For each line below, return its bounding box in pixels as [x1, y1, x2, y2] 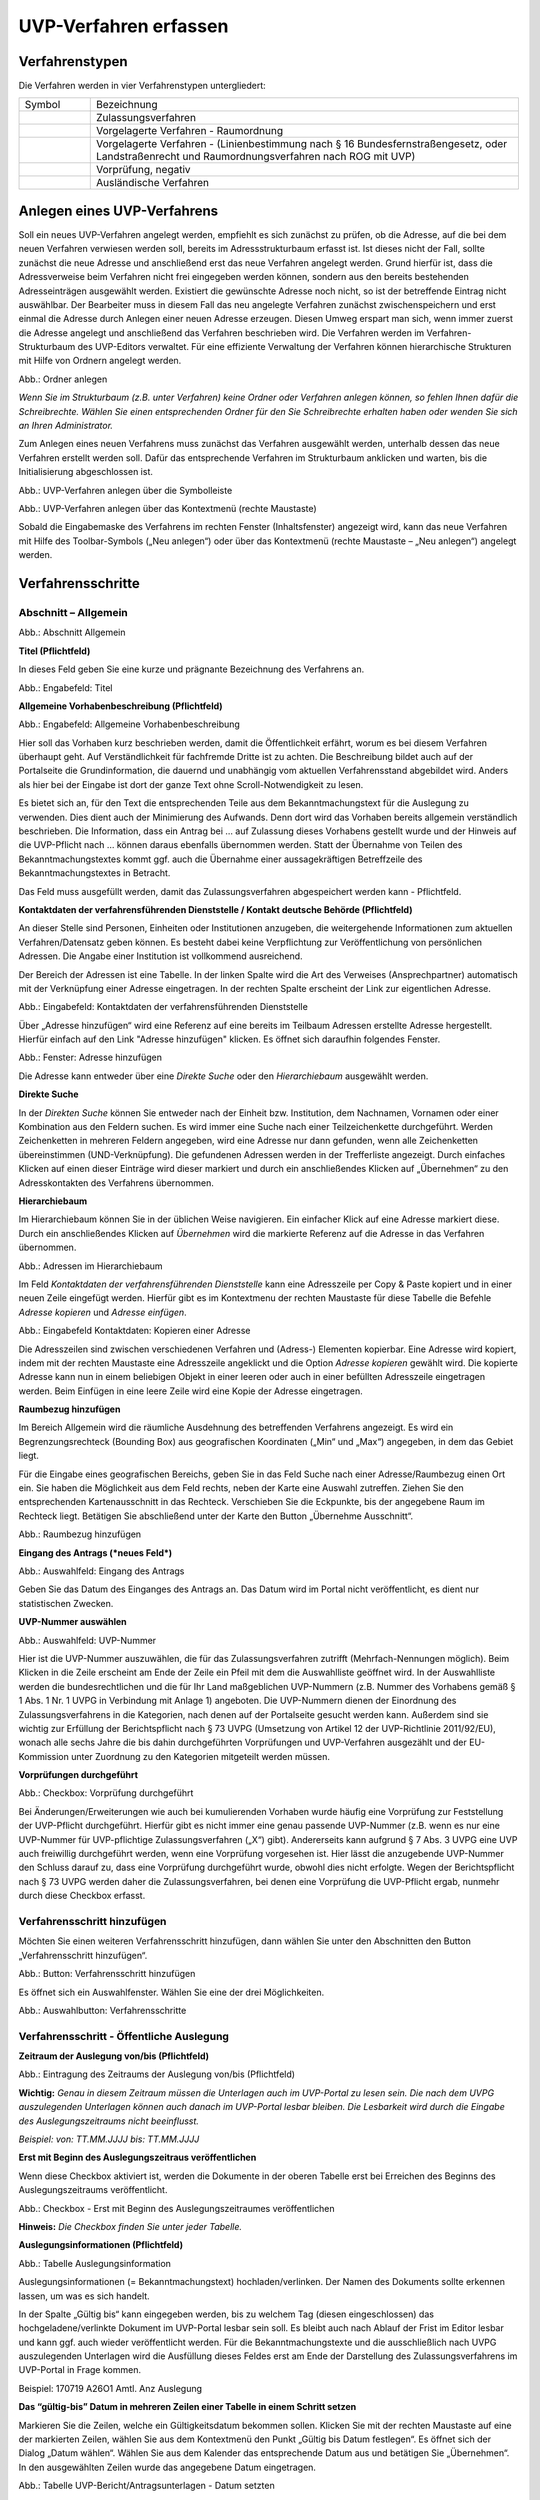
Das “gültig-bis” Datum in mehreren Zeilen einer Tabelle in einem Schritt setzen [18, 2401, 357, 2413]
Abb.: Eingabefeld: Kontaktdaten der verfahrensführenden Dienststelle [18, 1001, 309, 1013]
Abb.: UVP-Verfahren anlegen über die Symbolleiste [18, 484, 233, 496]
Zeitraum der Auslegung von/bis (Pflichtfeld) [18, 2050, 210, 2062]
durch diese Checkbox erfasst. [18, 1890, 146, 1902]
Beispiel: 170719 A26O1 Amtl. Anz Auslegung [18, 2382, 203, 2394]
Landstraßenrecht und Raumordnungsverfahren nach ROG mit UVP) [95, 150, 416, 164]
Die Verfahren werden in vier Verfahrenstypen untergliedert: [18, 80, 267, 92]
